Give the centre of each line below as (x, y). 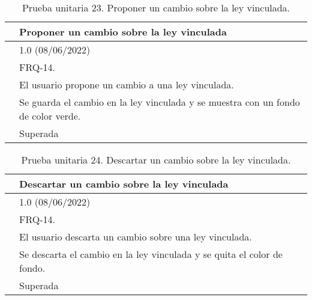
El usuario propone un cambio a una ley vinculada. (127, 84)
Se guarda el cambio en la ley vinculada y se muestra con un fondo (160, 102)
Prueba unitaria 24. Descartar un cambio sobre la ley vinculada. (156, 160)
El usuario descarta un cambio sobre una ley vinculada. (136, 237)
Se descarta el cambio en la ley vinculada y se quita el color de (151, 254)
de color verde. (50, 116)
